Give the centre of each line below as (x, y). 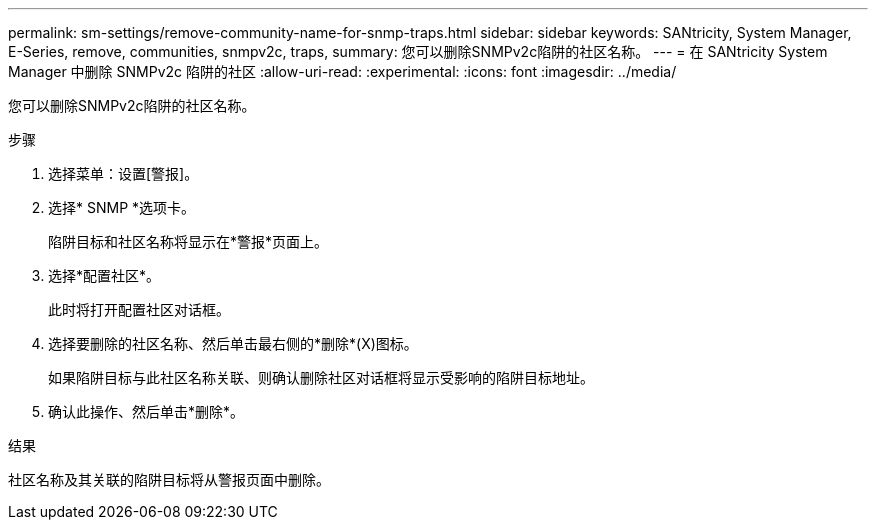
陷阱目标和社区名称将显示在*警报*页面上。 (188, 241)
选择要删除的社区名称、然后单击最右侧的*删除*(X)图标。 (233, 343)
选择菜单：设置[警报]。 (123, 173)
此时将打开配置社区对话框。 (139, 309)
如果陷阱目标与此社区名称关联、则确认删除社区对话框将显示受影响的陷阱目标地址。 (321, 377)
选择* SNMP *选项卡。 (122, 207)
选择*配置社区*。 (104, 275)
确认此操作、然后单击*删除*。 (146, 411)
